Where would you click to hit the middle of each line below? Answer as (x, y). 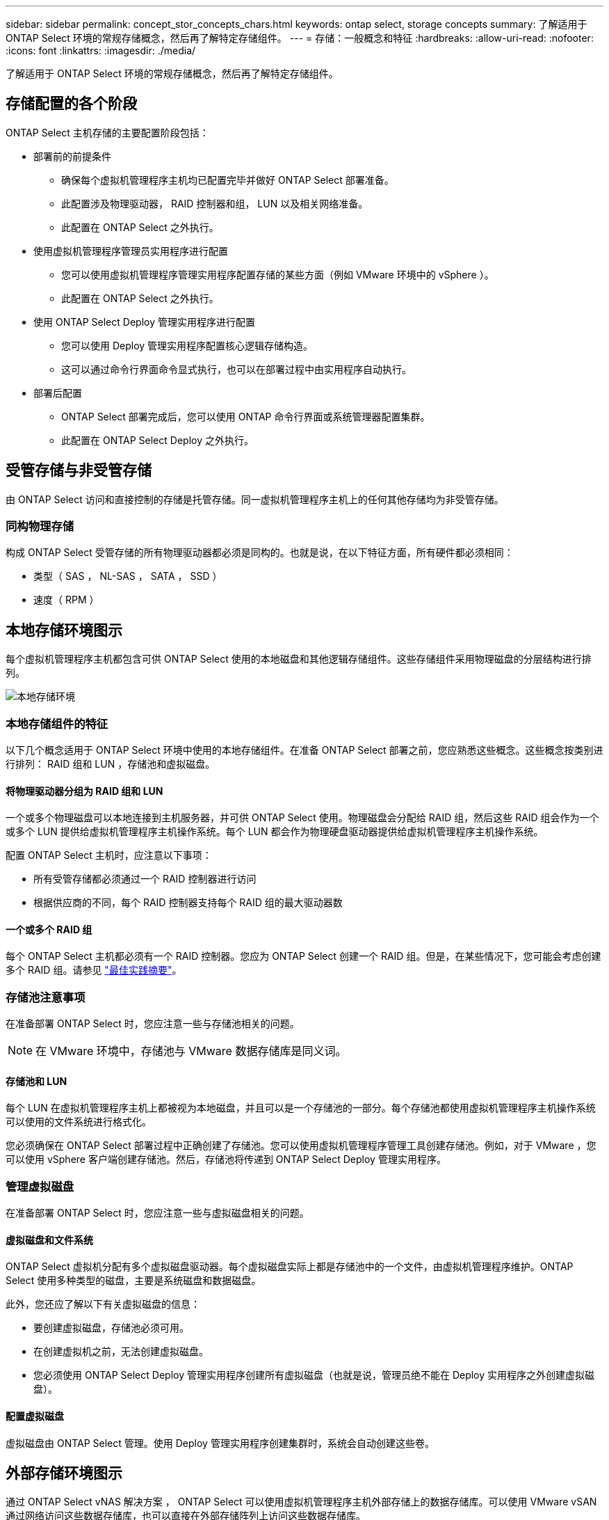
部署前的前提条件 (72, 156)
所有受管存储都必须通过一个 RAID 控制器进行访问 (145, 879)
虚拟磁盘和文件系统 (49, 1240)
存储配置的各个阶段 (71, 104)
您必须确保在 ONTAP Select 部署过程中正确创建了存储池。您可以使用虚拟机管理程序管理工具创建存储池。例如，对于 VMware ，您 (301, 1146)
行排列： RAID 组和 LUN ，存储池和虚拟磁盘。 (111, 764)
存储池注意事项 (46, 997)
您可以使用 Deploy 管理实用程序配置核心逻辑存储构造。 (187, 345)
